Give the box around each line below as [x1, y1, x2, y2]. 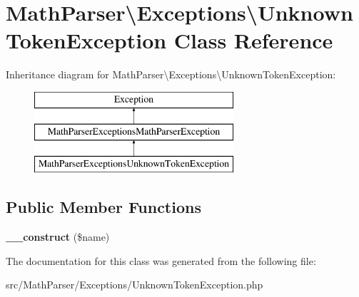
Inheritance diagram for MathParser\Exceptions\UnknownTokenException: [6, 67, 336, 82]
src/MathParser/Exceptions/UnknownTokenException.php [6, 277, 263, 292]
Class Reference [173, 26, 333, 55]
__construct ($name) [6, 229, 110, 244]
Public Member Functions [6, 196, 201, 218]
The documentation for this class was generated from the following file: [6, 253, 316, 268]
